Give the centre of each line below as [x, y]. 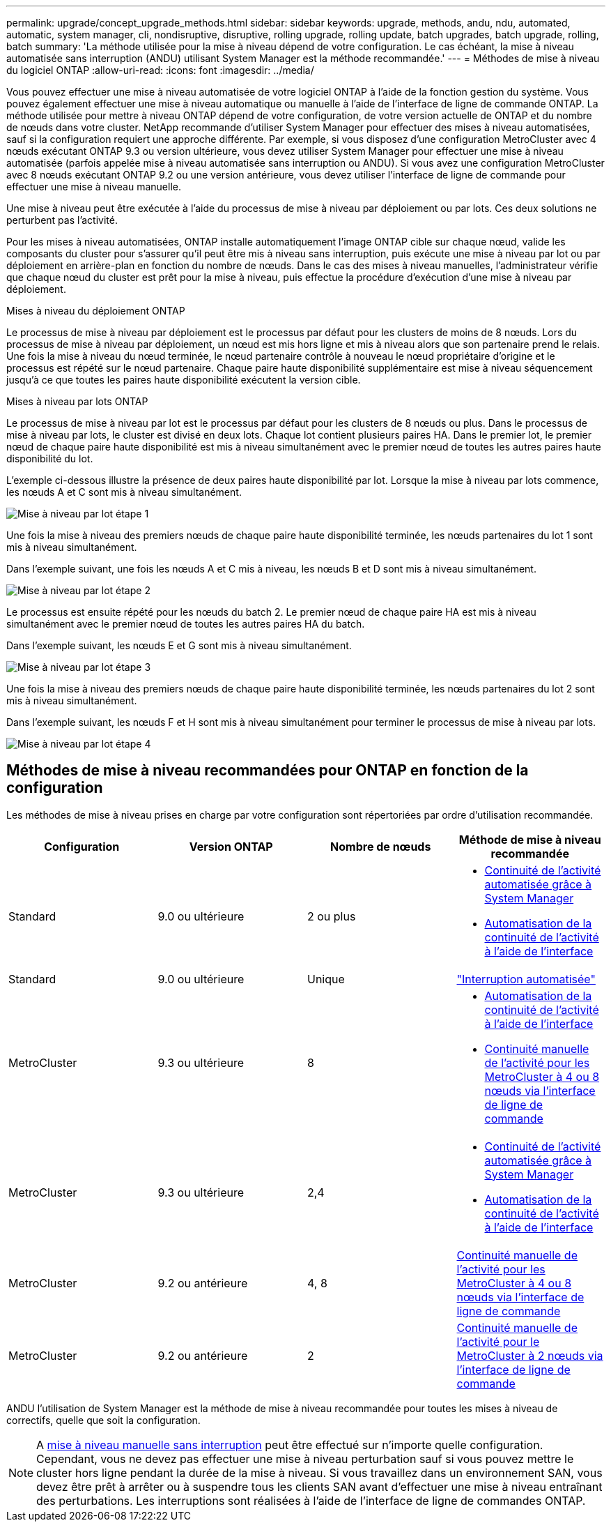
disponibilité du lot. [50, 459]
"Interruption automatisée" [526, 979]
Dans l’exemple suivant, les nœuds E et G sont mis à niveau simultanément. [179, 645]
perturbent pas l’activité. [62, 220]
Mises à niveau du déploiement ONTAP [96, 311]
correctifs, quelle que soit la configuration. [103, 1420]
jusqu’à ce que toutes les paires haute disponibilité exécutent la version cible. [184, 380]
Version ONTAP [231, 846]
